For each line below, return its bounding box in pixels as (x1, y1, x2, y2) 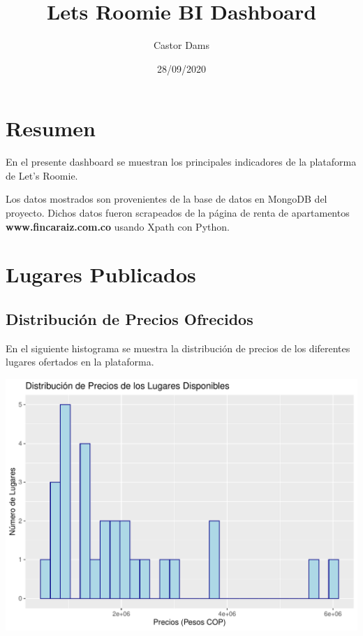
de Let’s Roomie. (6, 168, 78, 182)
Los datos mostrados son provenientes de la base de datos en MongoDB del (6, 191, 327, 206)
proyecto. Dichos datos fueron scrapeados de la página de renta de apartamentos (6, 205, 350, 220)
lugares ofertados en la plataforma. (6, 354, 154, 369)
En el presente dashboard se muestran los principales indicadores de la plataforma (6, 154, 357, 169)
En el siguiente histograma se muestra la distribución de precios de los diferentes (6, 340, 350, 355)
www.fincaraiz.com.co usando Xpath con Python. (6, 219, 230, 233)
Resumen (6, 114, 96, 143)
